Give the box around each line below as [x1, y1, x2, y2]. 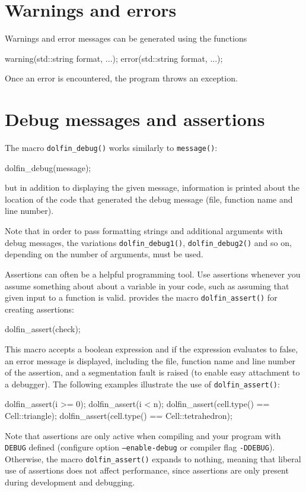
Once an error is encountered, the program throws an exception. [5, 72, 238, 84]
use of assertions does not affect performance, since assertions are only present [5, 464, 289, 477]
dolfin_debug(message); [5, 161, 91, 174]
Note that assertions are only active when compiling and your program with [5, 429, 281, 441]
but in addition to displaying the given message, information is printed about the [5, 181, 300, 194]
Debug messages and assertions [5, 107, 265, 131]
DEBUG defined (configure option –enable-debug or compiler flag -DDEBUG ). [5, 441, 275, 453]
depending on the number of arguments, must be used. [5, 248, 203, 260]
